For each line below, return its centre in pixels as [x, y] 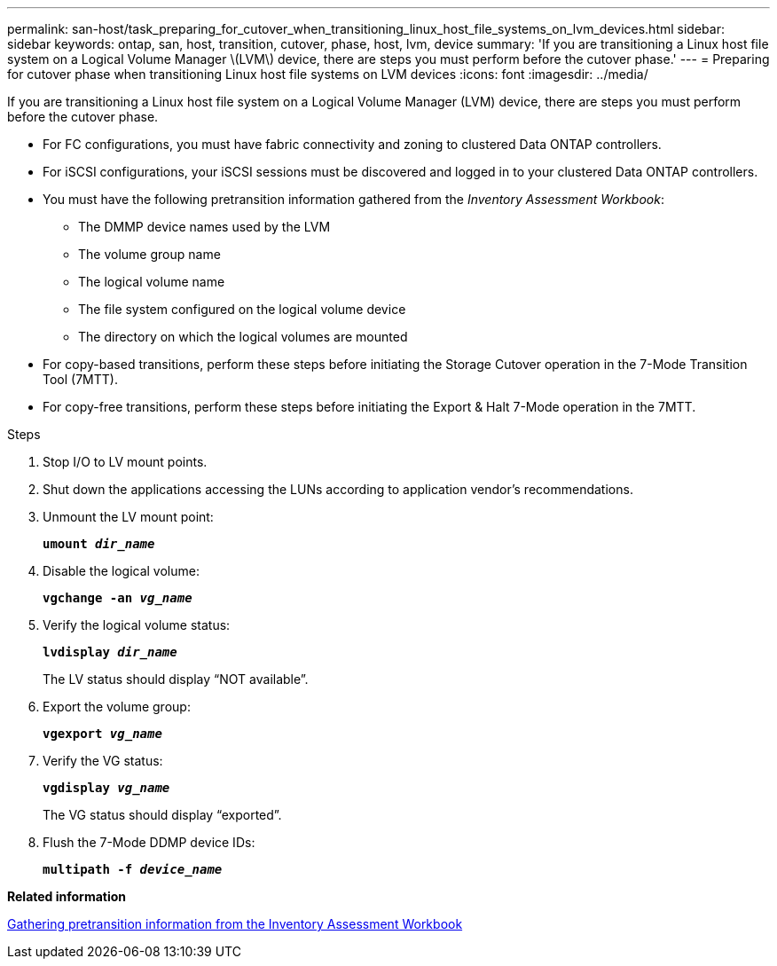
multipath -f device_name [133, 869]
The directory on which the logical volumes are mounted [243, 337]
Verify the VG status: [103, 761]
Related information [67, 896]
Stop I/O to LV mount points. [125, 462]
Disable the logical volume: [121, 571]
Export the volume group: [117, 707]
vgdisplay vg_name [106, 788]
